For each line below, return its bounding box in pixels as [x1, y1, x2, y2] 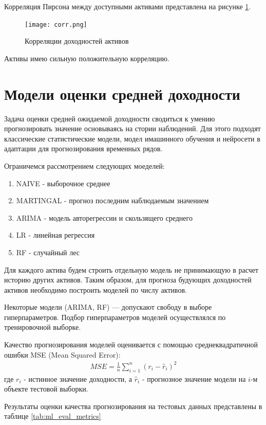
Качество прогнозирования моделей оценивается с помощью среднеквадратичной [4, 339, 258, 350]
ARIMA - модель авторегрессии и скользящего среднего [16, 212, 193, 223]
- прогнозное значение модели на [142, 373, 246, 384]
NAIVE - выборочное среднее [16, 178, 110, 188]
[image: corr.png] [25, 21, 87, 28]
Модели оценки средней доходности [4, 83, 240, 104]
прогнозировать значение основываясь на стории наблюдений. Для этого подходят [4, 123, 261, 134]
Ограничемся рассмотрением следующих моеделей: [4, 160, 165, 171]
